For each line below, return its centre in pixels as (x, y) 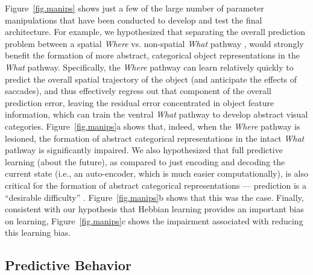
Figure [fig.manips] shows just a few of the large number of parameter (134, 8)
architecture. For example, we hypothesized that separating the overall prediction (155, 32)
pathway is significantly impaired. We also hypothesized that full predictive (144, 150)
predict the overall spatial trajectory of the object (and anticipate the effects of (151, 79)
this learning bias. (38, 232)
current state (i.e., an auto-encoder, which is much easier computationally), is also (156, 173)
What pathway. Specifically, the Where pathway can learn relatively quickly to (149, 67)
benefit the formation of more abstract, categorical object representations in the (152, 55)
